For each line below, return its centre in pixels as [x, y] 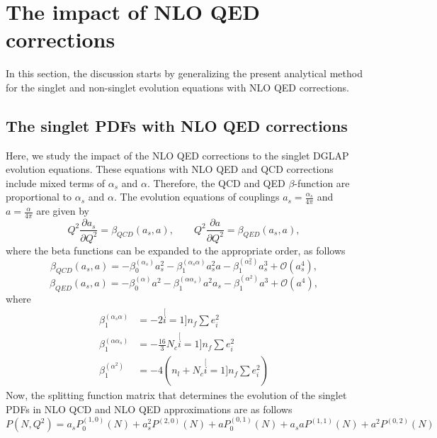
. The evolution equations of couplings [197, 197]
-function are [322, 182]
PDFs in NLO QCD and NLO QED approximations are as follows [149, 409]
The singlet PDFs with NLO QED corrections [177, 125]
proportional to [39, 197]
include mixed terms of [56, 182]
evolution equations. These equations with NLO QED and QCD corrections [170, 169]
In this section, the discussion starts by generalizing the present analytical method [184, 73]
